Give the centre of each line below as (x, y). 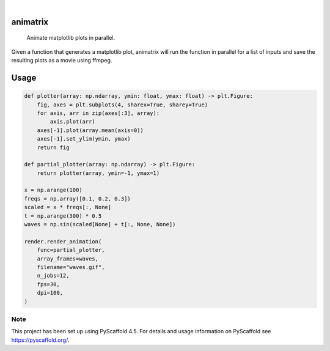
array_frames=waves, (68, 259)
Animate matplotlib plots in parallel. (71, 38)
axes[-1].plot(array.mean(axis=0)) (90, 130)
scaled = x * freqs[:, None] (68, 207)
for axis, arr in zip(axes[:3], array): (98, 113)
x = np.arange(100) (53, 190)
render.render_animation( (63, 241)
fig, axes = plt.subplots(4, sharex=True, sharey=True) (123, 105)
